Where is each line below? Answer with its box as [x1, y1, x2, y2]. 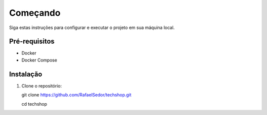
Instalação [9, 70, 43, 78]
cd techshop [21, 101, 47, 107]
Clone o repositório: [21, 83, 62, 88]
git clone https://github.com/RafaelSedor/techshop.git [21, 92, 132, 98]
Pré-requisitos [9, 37, 55, 46]
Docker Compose [21, 57, 57, 63]
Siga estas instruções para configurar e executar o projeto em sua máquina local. [9, 25, 175, 30]
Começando [9, 7, 61, 18]
